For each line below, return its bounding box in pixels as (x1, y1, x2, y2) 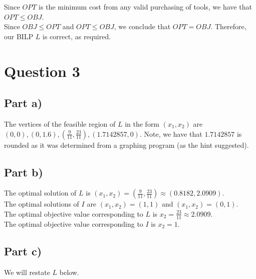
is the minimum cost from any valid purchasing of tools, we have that (39, 2, 252, 12)
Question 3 (4, 60, 80, 81)
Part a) (4, 95, 43, 111)
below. (59, 266, 79, 277)
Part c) (4, 243, 42, 258)
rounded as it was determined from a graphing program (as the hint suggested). (4, 139, 249, 150)
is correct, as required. (43, 31, 111, 41)
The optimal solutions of (4, 199, 79, 209)
